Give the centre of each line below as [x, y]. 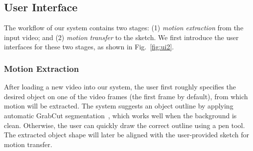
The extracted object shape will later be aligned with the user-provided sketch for [126, 135]
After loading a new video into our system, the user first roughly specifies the [120, 87]
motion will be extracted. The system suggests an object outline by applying [119, 106]
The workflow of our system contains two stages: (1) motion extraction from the [124, 28]
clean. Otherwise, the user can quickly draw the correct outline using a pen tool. [125, 125]
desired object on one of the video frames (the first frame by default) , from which [126, 96]
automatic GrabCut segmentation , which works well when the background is [120, 115]
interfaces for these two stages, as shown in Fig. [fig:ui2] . [89, 47]
